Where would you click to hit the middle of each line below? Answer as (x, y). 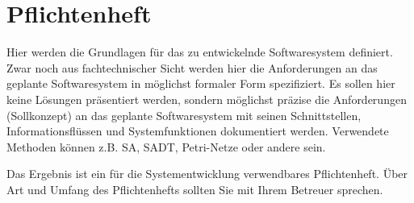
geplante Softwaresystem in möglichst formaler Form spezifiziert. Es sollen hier (201, 83)
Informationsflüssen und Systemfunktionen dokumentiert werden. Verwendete (198, 131)
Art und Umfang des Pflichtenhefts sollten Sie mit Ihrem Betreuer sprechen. (195, 189)
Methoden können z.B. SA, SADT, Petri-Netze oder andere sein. (166, 146)
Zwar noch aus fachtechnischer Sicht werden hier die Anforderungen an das (192, 67)
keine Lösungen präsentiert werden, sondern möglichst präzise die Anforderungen (207, 99)
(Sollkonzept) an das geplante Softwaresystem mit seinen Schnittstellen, (184, 115)
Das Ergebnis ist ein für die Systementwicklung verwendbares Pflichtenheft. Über (207, 174)
